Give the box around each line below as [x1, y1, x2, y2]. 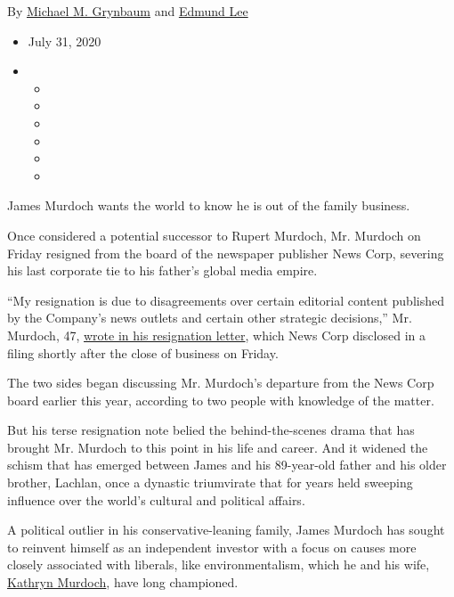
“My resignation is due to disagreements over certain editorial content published [7, 290, 444, 309]
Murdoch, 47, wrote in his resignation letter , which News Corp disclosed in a [7, 325, 426, 344]
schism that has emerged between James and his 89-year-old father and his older [7, 455, 447, 474]
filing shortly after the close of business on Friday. [7, 343, 279, 362]
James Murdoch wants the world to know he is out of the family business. [7, 196, 410, 215]
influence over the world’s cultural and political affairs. [7, 490, 305, 509]
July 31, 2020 [28, 31, 101, 50]
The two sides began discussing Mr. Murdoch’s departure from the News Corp [7, 373, 434, 392]
